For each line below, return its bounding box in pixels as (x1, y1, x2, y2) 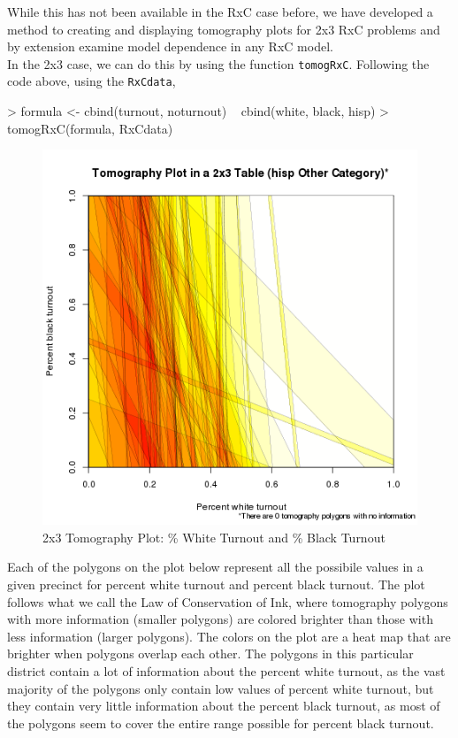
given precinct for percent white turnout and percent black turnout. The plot (7, 575, 425, 594)
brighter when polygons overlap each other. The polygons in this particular (7, 644, 414, 663)
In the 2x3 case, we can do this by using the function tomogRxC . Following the (7, 54, 430, 73)
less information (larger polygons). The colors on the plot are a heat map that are (7, 627, 451, 645)
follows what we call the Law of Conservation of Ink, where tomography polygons (7, 592, 448, 611)
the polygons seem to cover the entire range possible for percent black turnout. (7, 713, 434, 732)
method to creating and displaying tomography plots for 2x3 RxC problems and (7, 19, 440, 38)
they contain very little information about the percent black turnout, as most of (7, 696, 440, 715)
